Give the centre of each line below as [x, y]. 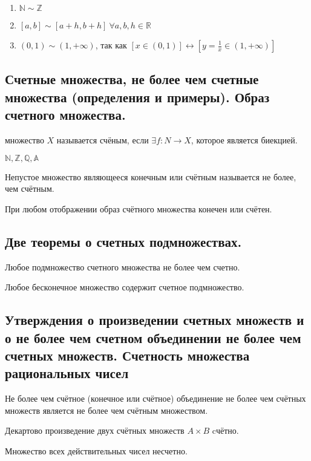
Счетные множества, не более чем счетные [132, 79]
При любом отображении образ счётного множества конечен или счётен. [139, 208]
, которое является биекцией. [244, 139]
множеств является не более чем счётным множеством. [106, 410]
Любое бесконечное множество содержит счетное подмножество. [125, 287]
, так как [111, 45]
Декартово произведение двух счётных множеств [95, 430]
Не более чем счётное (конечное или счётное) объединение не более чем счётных [155, 398]
